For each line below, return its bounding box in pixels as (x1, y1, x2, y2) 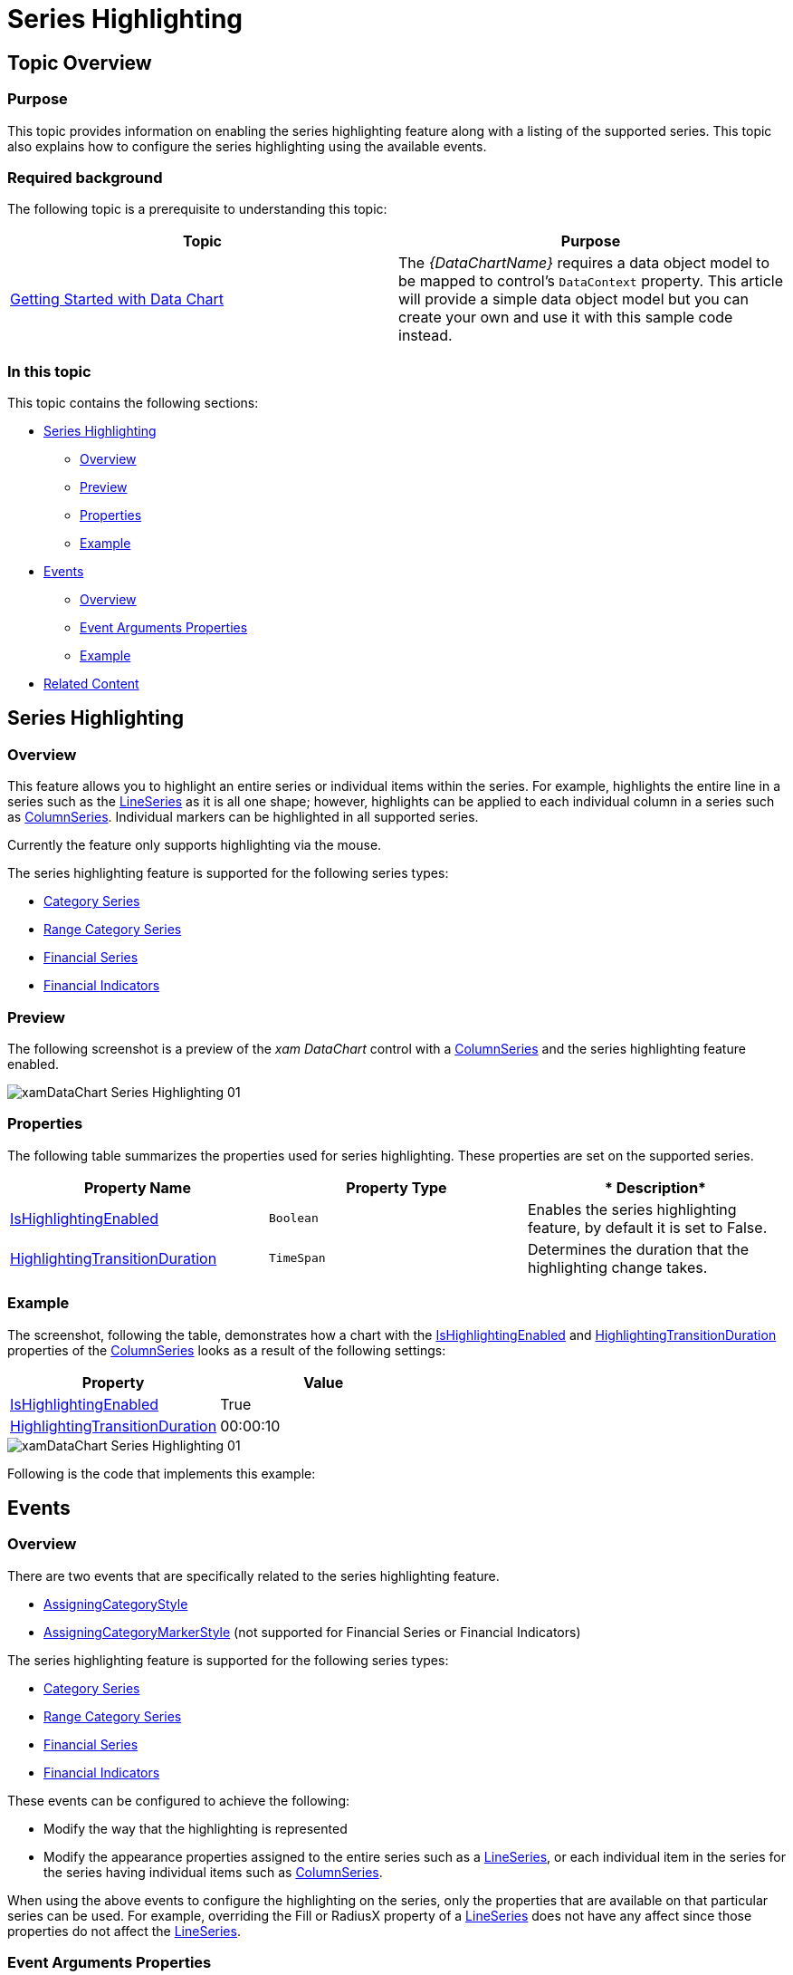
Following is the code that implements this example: (7, 1465, 316, 1481)
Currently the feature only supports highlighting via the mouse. (7, 837, 382, 853)
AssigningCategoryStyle (43, 1595, 188, 1612)
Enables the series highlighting (527, 1199, 737, 1219)
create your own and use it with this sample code (398, 308, 733, 327)
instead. (398, 326, 453, 345)
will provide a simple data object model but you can (398, 290, 749, 309)
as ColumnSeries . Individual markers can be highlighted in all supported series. (7, 809, 479, 825)
